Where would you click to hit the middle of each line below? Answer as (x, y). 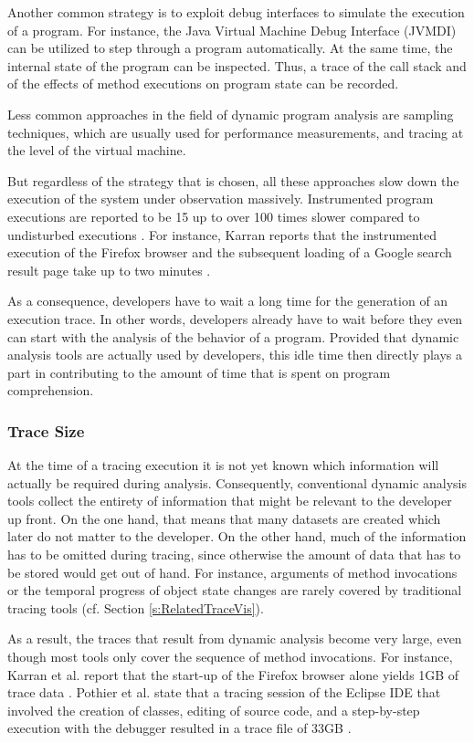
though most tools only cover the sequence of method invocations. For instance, (230, 657)
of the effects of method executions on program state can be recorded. (203, 84)
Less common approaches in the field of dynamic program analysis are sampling (231, 114)
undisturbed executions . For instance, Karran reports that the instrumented (222, 234)
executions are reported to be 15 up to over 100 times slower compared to (214, 216)
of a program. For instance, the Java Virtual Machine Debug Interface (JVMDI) (232, 30)
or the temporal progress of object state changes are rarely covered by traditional (235, 590)
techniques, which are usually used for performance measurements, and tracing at (236, 132)
